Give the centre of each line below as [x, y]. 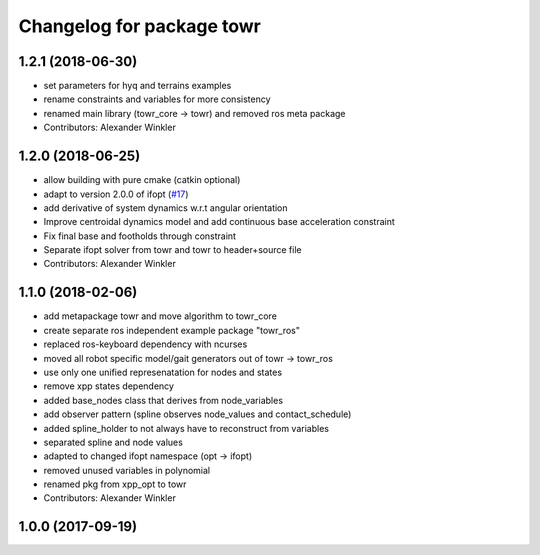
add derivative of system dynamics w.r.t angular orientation [166, 207]
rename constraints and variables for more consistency [157, 99]
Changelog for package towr [140, 26]
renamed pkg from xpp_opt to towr [115, 484]
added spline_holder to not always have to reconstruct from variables [186, 428]
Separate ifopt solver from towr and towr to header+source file [172, 250]
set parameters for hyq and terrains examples [137, 86]
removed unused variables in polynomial [126, 470]
